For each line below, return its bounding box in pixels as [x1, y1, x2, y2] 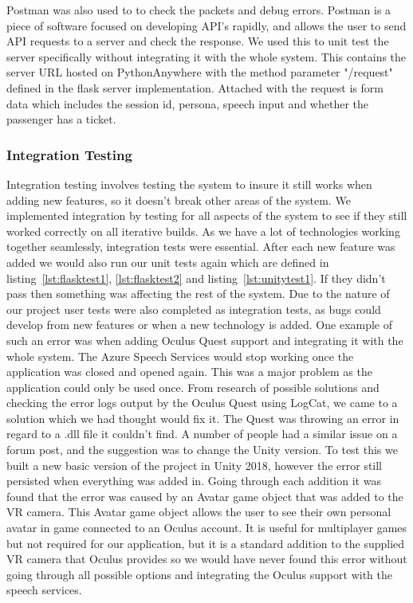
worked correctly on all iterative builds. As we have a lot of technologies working [6, 222, 400, 239]
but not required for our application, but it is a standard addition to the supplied [6, 534, 405, 551]
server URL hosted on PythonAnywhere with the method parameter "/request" [6, 64, 393, 80]
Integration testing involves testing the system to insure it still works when [6, 175, 372, 192]
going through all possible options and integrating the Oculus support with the [6, 566, 392, 582]
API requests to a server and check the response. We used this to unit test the [6, 33, 389, 49]
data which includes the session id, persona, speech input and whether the [6, 95, 368, 112]
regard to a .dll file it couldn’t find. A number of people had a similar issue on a [6, 425, 398, 442]
